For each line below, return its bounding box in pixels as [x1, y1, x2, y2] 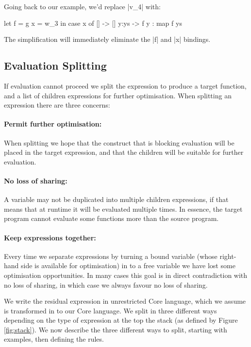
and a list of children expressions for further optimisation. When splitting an [4, 90, 232, 100]
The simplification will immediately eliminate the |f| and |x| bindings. [4, 34, 211, 44]
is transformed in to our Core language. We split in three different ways [4, 305, 217, 315]
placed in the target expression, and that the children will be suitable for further [4, 147, 244, 157]
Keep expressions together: [4, 232, 96, 242]
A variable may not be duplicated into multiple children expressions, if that [4, 194, 229, 204]
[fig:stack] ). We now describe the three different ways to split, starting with [4, 324, 227, 334]
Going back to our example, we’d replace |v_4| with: [4, 1, 161, 11]
